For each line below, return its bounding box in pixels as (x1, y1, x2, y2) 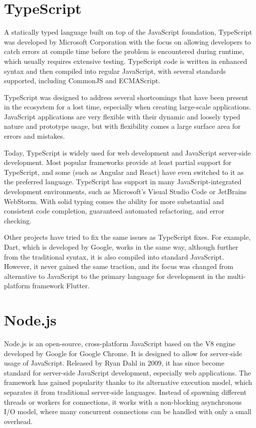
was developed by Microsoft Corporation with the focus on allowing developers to (4, 36, 251, 47)
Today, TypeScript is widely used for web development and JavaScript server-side (4, 147, 251, 158)
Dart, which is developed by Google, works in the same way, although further (4, 242, 238, 252)
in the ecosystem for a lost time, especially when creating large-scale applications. (4, 102, 251, 112)
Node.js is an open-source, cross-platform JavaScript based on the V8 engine (4, 338, 236, 349)
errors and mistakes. (4, 131, 65, 141)
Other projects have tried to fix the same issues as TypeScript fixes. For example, (4, 232, 251, 242)
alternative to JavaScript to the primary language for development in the (4, 270, 225, 281)
